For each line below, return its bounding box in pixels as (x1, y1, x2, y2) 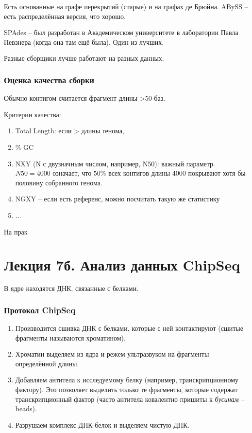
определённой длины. (15, 358, 79, 368)
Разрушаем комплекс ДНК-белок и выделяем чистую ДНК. (15, 419, 190, 430)
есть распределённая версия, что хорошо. (4, 11, 126, 21)
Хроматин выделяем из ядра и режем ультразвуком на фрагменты (15, 349, 209, 359)
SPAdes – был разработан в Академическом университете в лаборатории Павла (4, 27, 238, 37)
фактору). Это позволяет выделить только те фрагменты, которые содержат (15, 384, 238, 395)
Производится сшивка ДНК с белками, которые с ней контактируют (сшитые (15, 323, 243, 333)
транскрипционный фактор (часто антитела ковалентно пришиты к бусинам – (15, 394, 245, 404)
